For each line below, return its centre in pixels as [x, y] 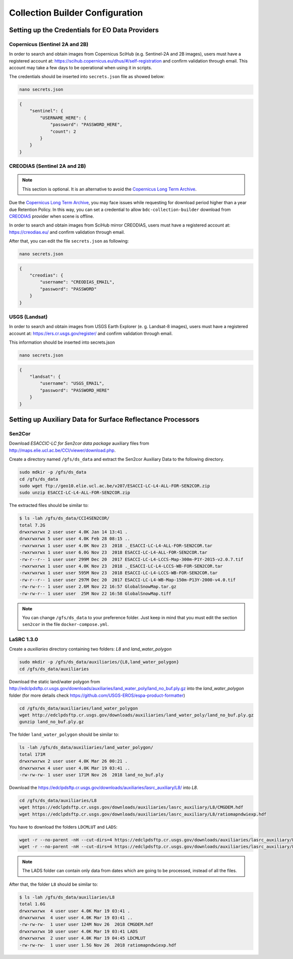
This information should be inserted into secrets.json [62, 342]
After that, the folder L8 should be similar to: [53, 884]
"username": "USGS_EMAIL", [72, 384]
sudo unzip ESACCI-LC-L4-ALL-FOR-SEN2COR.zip [75, 493]
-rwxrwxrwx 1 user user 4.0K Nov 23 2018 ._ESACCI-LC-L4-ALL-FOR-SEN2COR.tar [116, 545]
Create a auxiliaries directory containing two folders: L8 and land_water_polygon [90, 649]
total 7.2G [32, 525]
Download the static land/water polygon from [54, 682]
